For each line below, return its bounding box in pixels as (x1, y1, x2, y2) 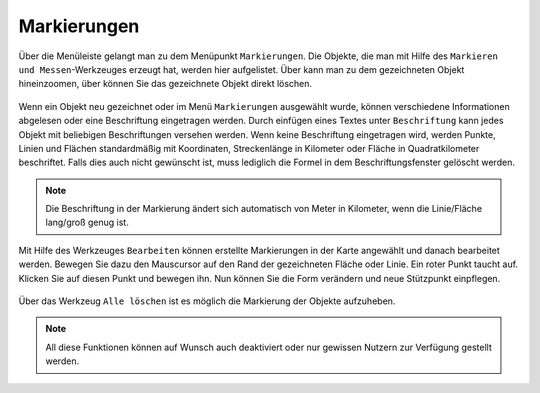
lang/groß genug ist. (45, 216, 129, 229)
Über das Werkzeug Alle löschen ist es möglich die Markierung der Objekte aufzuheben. (18, 295, 396, 307)
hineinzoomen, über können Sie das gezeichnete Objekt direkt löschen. (18, 78, 313, 90)
